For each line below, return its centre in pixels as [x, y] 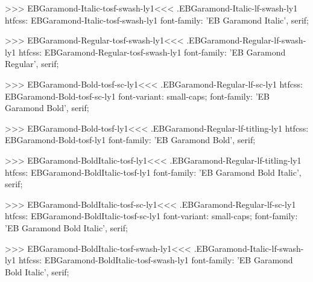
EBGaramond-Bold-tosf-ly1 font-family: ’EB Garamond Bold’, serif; [130, 140]
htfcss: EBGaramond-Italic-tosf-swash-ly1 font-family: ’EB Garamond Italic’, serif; [157, 20]
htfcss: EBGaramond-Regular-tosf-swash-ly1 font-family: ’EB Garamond [152, 52]
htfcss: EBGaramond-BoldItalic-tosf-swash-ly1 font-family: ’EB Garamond [156, 260]
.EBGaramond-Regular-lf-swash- [246, 40]
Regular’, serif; [32, 64]
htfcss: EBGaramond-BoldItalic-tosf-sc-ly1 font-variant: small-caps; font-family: [151, 216]
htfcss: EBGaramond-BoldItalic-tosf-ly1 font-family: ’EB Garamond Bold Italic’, [153, 172]
